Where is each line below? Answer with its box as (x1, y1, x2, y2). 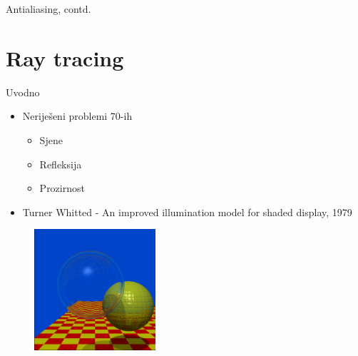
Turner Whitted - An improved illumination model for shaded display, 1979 (22, 204, 352, 219)
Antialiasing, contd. (6, 1, 91, 16)
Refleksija (39, 156, 82, 171)
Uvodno (6, 84, 40, 99)
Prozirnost (39, 180, 85, 195)
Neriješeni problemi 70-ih (22, 108, 133, 123)
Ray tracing (6, 43, 124, 72)
